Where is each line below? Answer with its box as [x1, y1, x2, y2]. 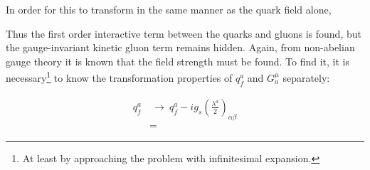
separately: [282, 70, 330, 85]
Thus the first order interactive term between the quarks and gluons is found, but [6, 26, 361, 41]
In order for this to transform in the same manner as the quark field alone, [6, 2, 332, 16]
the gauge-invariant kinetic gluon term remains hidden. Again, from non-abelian [6, 40, 355, 55]
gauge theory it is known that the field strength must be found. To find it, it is [6, 53, 350, 68]
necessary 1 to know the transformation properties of [6, 68, 233, 85]
